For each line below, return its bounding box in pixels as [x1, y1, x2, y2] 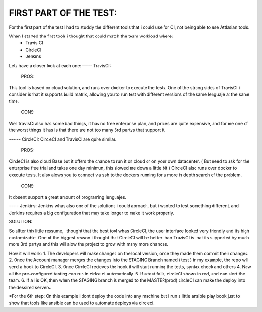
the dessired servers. [9, 284, 52, 290]
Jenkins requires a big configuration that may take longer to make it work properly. [9, 210, 175, 216]
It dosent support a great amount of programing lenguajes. [9, 194, 126, 200]
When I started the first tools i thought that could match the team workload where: [9, 33, 173, 39]
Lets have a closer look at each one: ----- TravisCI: [9, 62, 111, 68]
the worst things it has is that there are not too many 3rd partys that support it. [9, 127, 166, 133]
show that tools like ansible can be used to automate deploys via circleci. [9, 300, 155, 306]
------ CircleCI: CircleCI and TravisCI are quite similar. [9, 136, 116, 142]
